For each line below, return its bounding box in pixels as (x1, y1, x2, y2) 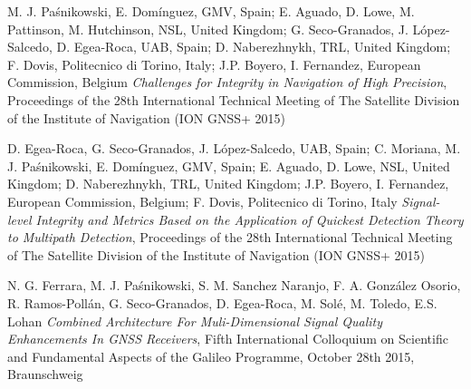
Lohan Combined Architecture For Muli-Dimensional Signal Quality (7, 311, 383, 330)
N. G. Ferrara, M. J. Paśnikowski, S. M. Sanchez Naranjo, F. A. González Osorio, (7, 276, 461, 295)
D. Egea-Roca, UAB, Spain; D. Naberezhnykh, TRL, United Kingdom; (56, 37, 451, 56)
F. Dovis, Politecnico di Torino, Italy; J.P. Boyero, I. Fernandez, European (7, 54, 421, 73)
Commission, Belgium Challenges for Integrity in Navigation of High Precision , (7, 73, 447, 92)
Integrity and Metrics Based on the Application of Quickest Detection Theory (35, 209, 464, 229)
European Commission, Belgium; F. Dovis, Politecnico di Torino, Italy (7, 191, 398, 210)
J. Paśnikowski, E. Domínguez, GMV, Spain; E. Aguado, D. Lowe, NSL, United (7, 156, 450, 175)
